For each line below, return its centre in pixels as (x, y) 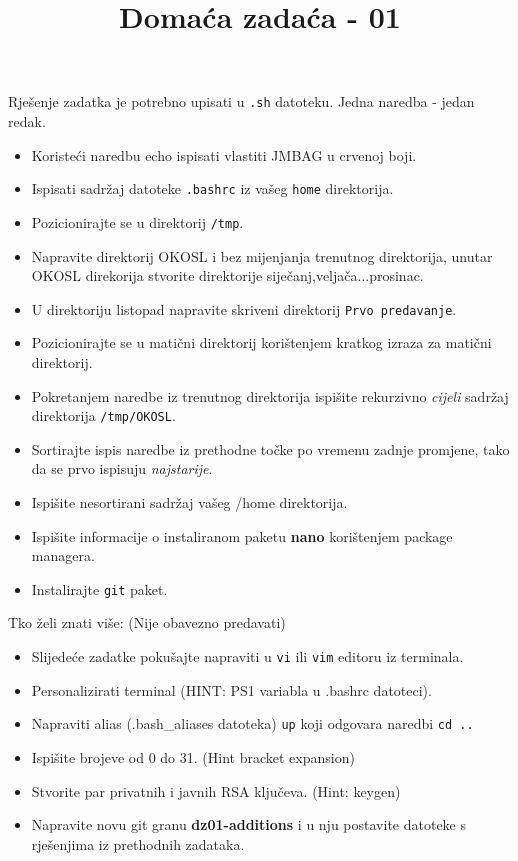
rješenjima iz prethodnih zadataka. (138, 843)
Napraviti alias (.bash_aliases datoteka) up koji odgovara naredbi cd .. (252, 723)
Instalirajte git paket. (99, 588)
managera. (63, 555)
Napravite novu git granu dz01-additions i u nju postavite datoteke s (248, 824)
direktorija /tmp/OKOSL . (103, 415)
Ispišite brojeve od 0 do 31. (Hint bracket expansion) (193, 756)
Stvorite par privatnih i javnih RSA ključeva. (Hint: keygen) (216, 790)
